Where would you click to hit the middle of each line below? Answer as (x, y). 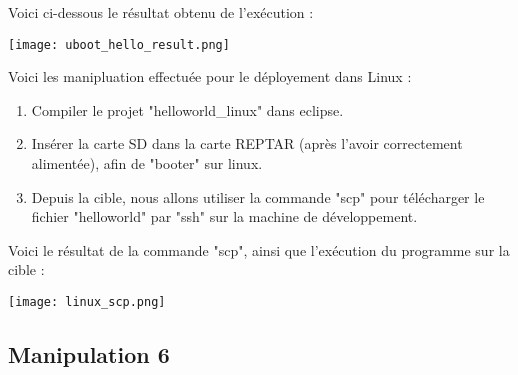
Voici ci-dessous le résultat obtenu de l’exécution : (161, 12)
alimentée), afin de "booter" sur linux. (147, 163)
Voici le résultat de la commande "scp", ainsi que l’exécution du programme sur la (259, 249)
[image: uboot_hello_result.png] (119, 44)
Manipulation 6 (89, 354)
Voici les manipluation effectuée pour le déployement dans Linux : (210, 76)
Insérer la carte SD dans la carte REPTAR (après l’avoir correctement (247, 143)
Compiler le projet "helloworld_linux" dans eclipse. (187, 109)
